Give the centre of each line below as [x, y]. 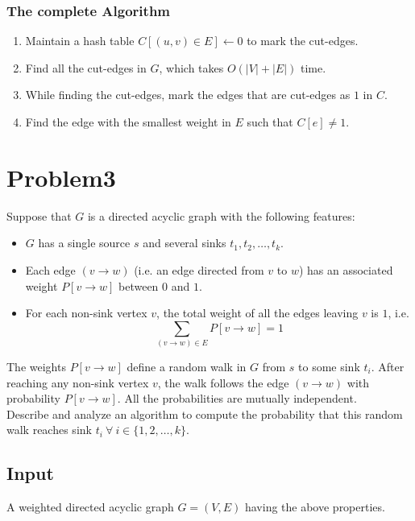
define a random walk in [187, 367]
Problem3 [61, 177]
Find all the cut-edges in [86, 67]
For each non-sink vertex [86, 313]
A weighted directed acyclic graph [90, 507]
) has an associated [346, 269]
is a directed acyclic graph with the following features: [221, 215]
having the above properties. [315, 507]
